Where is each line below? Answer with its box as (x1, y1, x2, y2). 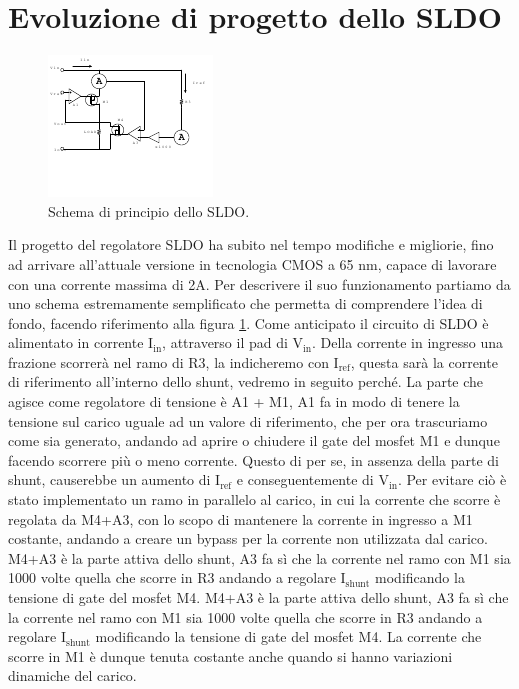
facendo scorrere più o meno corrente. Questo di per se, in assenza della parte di (8, 449, 500, 470)
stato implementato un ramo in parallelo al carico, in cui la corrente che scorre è (8, 489, 501, 510)
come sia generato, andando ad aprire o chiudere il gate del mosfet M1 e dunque (8, 430, 500, 451)
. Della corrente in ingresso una (312, 332, 504, 353)
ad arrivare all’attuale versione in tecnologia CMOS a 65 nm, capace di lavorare (8, 253, 497, 274)
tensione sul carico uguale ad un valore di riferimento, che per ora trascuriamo (8, 410, 488, 431)
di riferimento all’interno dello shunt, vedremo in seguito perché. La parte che (8, 371, 484, 392)
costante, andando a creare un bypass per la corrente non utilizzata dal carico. (8, 528, 488, 549)
